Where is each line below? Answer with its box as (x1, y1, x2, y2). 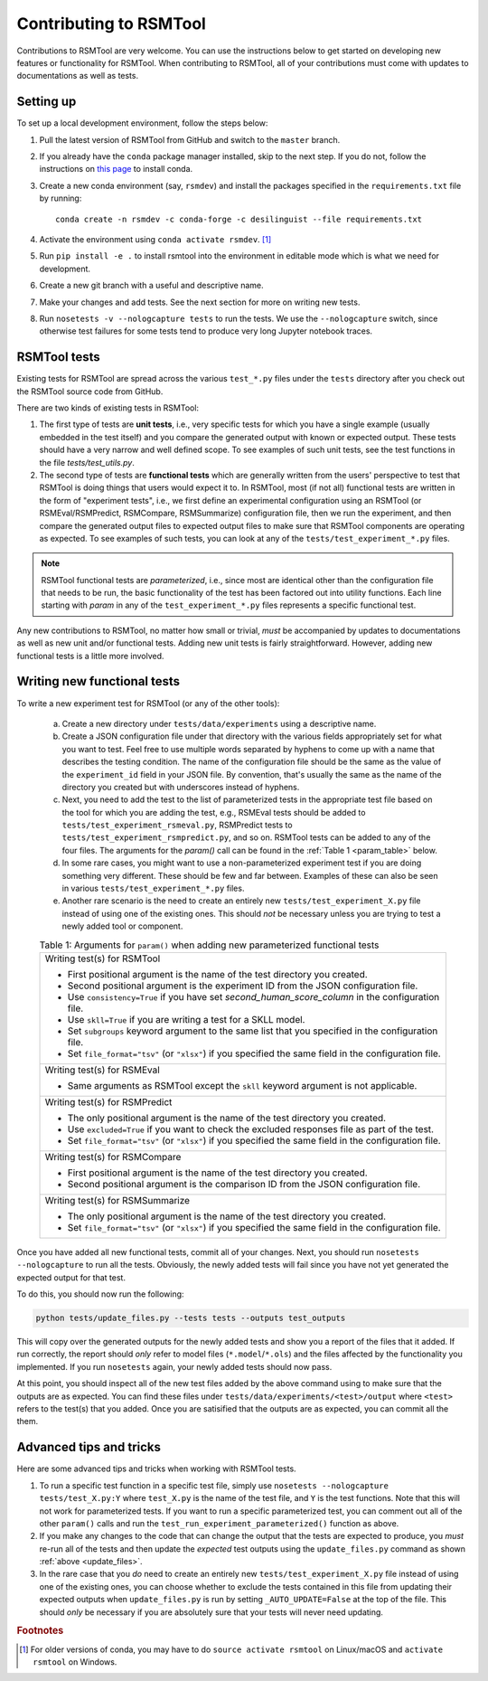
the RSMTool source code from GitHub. (16, 385, 164, 397)
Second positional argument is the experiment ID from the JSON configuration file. (67, 979, 418, 992)
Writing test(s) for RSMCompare (44, 1150, 182, 1163)
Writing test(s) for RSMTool (44, 952, 161, 965)
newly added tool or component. (61, 921, 183, 931)
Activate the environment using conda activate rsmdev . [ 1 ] (39, 233, 271, 244)
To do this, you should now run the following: (16, 1289, 184, 1299)
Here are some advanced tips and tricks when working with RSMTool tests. (16, 1463, 297, 1474)
